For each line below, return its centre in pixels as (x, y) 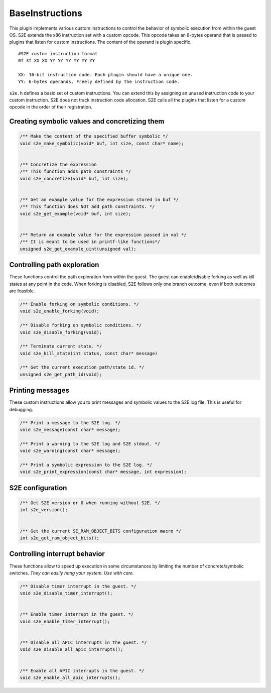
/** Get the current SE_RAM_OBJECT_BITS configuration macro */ (101, 531)
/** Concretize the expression (58, 165)
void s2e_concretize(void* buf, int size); (74, 179)
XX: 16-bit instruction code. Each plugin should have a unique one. (106, 75)
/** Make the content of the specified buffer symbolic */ (94, 136)
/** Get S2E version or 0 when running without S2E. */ (90, 503)
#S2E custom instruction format (58, 53)
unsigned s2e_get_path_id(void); (61, 374)
